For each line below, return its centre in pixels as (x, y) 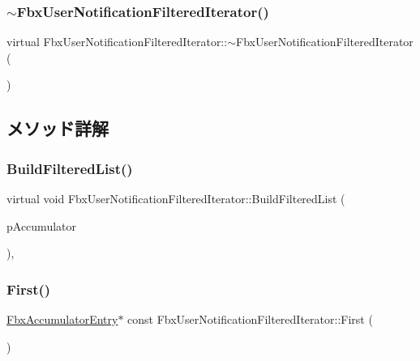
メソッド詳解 (58, 128)
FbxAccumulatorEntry (62, 319)
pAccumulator (41, 225)
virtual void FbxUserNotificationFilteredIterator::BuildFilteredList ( (176, 198)
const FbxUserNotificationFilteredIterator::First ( (250, 319)
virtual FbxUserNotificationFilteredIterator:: (117, 42)
